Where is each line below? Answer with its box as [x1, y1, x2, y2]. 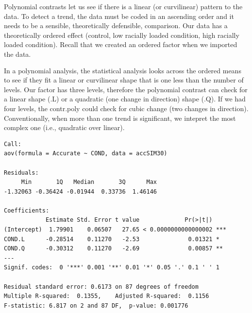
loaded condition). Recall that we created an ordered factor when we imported [4, 39, 237, 49]
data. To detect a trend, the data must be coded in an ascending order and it [4, 11, 234, 21]
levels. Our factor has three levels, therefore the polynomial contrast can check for [4, 84, 248, 94]
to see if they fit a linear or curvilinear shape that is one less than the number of [4, 75, 244, 85]
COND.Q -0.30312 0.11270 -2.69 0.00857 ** [4, 245, 223, 252]
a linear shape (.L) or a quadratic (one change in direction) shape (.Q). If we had [4, 94, 246, 104]
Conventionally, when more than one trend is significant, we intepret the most [4, 113, 236, 123]
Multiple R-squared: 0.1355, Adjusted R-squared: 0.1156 [4, 293, 209, 300]
